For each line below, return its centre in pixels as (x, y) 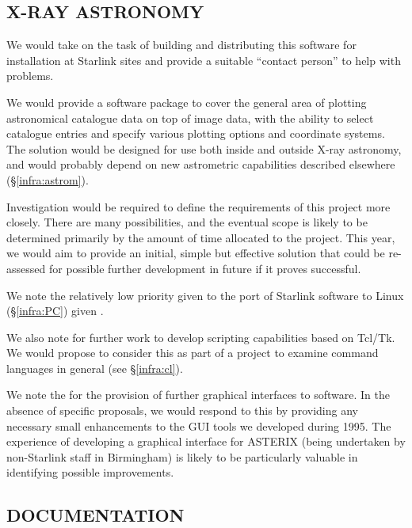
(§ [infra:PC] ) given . (55, 311)
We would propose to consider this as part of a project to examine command (193, 353)
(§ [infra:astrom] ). (48, 179)
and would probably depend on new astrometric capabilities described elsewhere (201, 164)
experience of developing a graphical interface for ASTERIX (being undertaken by (206, 441)
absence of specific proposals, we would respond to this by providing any (182, 410)
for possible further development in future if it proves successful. (205, 268)
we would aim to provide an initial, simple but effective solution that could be (196, 253)
